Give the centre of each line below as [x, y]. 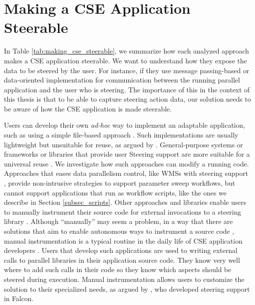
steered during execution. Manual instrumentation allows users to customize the [124, 279]
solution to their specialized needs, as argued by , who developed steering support [127, 289]
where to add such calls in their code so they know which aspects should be [118, 269]
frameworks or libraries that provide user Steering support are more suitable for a [127, 154]
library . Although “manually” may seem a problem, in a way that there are [118, 221]
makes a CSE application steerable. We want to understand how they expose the [126, 60]
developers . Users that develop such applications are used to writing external [121, 250]
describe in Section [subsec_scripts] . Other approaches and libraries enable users [125, 202]
